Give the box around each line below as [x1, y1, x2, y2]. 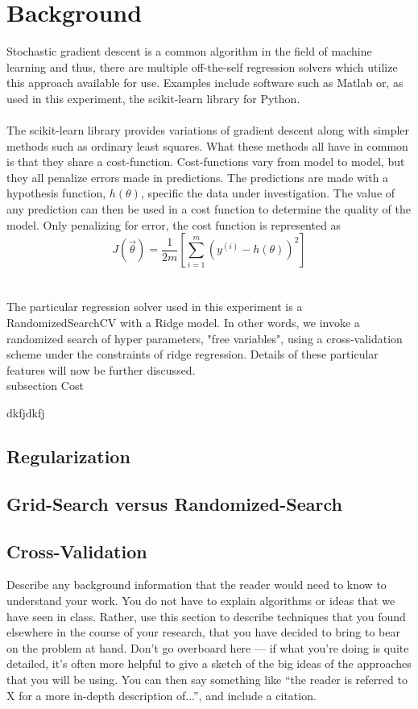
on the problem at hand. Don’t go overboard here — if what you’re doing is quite [6, 639, 409, 656]
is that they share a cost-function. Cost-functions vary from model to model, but [6, 153, 405, 170]
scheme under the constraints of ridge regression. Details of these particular [6, 346, 379, 363]
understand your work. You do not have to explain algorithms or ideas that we [6, 591, 395, 608]
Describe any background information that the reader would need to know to [6, 576, 387, 593]
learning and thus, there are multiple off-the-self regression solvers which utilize [6, 58, 398, 75]
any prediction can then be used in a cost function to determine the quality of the [6, 201, 411, 218]
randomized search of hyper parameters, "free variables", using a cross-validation [6, 330, 403, 346]
